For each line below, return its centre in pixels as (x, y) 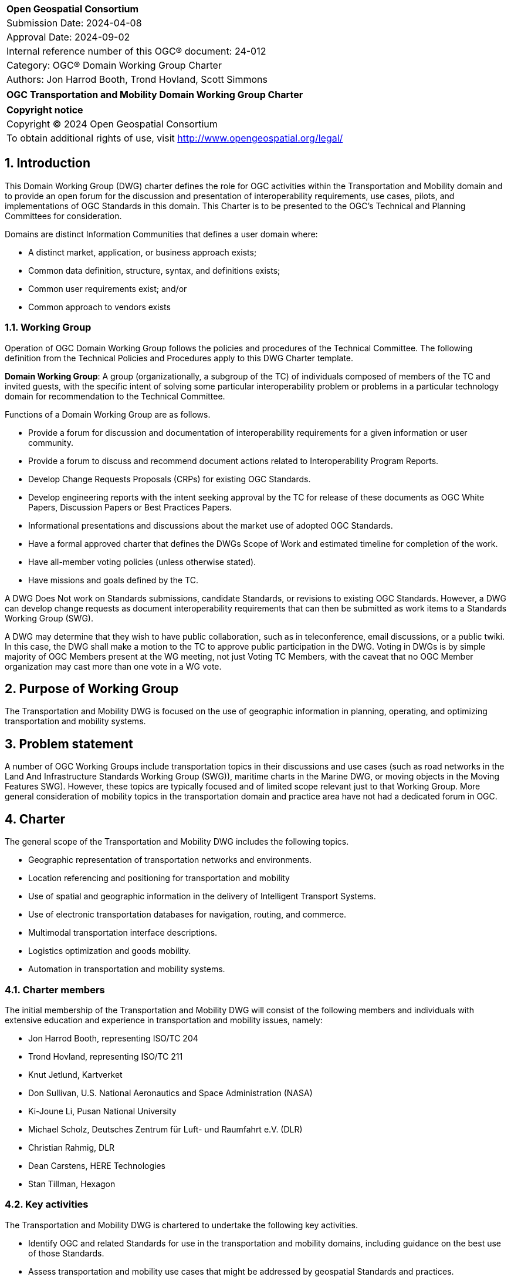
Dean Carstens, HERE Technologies (97, 1165)
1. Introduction (48, 163)
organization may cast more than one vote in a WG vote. (113, 666)
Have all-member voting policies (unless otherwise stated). (142, 562)
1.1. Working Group (48, 327)
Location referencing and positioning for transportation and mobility (159, 878)
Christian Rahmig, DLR (72, 1147)
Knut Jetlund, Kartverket (75, 1074)
